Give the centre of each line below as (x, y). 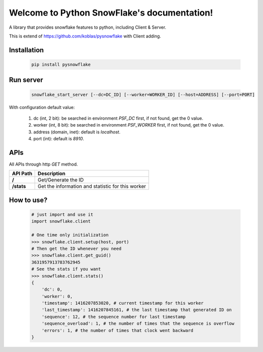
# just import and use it (62, 214)
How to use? (28, 200)
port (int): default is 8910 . (59, 139)
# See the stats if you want (66, 269)
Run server (26, 80)
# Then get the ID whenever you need (76, 249)
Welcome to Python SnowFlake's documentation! (111, 13)
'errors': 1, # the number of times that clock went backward (117, 330)
